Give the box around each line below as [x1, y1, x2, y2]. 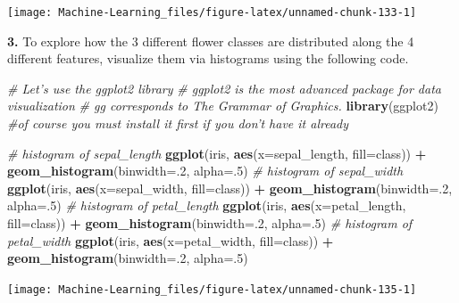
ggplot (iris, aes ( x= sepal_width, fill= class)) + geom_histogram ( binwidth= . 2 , [7, 178, 453, 197]
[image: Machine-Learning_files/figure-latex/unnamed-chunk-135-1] [7, 283, 417, 296]
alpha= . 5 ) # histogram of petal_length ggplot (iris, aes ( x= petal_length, [7, 196, 406, 215]
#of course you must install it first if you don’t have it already [7, 114, 349, 133]
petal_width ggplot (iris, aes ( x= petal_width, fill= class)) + [7, 231, 334, 250]
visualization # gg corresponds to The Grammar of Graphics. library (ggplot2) [7, 96, 438, 115]
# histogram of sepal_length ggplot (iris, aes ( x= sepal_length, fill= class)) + [7, 143, 427, 162]
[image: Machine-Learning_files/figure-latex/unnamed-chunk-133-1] [7, 6, 417, 19]
